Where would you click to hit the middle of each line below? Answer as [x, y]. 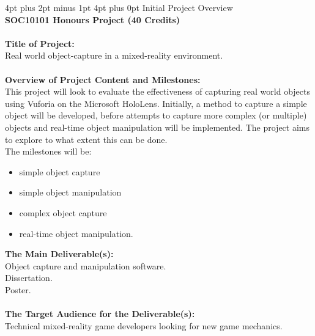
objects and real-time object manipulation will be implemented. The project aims [157, 127]
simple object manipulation [70, 192]
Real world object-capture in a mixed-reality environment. [114, 55]
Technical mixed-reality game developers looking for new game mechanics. [144, 325]
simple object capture [60, 171]
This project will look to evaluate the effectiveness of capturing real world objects [157, 91]
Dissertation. [29, 278]
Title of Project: [40, 43]
